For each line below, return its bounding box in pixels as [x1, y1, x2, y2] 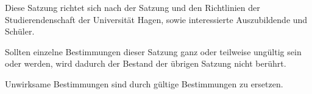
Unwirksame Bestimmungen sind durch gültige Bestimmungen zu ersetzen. [5, 77, 283, 90]
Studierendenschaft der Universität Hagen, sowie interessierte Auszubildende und [5, 13, 308, 25]
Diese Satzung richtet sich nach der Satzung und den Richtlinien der [5, 1, 260, 13]
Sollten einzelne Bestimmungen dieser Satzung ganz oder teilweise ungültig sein [5, 45, 302, 58]
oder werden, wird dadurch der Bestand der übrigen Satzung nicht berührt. [5, 57, 286, 70]
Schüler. [5, 25, 35, 38]
